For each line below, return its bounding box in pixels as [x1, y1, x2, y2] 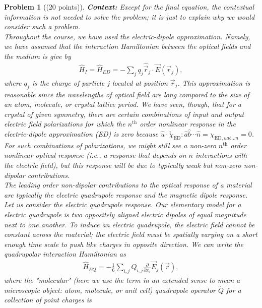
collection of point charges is [4, 294, 92, 305]
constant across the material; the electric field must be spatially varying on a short [4, 229, 257, 239]
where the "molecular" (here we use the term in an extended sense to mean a [4, 274, 240, 285]
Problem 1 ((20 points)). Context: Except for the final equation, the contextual [4, 2, 254, 12]
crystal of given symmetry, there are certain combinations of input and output [4, 108, 244, 119]
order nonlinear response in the [140, 118, 236, 129]
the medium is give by [4, 50, 71, 61]
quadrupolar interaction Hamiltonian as [4, 249, 126, 259]
